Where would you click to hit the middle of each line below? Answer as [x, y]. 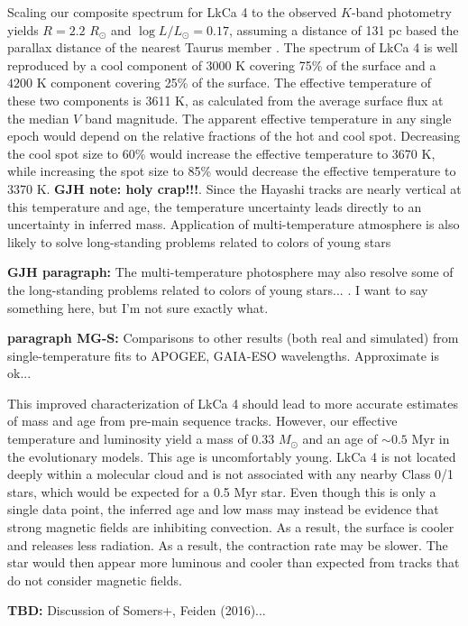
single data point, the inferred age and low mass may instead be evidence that [223, 509]
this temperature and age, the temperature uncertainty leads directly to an [215, 206]
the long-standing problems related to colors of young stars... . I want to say [218, 289]
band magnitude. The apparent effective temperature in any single [268, 118]
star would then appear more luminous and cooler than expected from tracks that [234, 562]
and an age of [340, 439]
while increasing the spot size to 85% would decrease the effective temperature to [232, 171]
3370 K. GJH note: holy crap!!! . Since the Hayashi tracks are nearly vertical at [234, 188]
